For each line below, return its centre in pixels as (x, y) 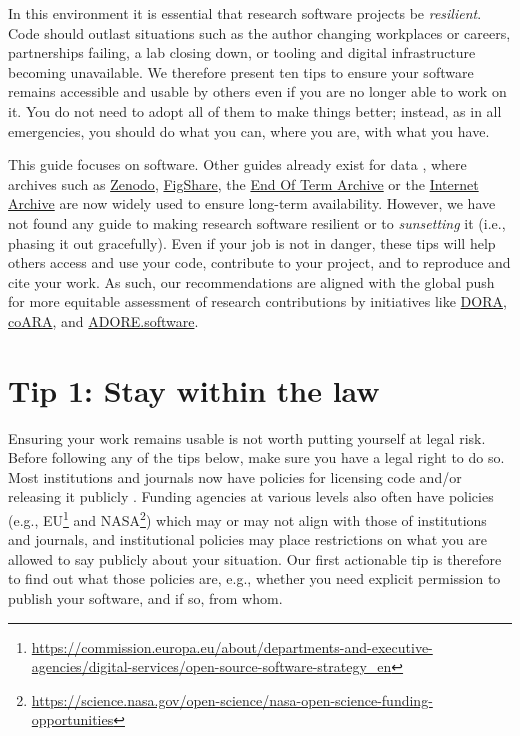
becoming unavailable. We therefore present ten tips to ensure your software (241, 71)
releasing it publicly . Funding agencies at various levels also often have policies (251, 496)
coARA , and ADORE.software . (103, 320)
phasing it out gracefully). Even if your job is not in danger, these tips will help (252, 242)
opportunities (72, 719)
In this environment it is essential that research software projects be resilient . (245, 13)
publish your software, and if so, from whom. (145, 598)
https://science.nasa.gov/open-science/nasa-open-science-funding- (232, 699)
